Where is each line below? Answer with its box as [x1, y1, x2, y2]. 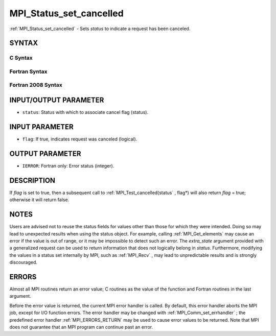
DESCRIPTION [9, 176, 56, 185]
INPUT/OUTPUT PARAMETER [9, 96, 104, 105]
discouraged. [9, 259, 38, 266]
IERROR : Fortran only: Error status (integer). [22, 162, 114, 169]
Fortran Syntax [9, 68, 48, 75]
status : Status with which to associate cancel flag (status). [22, 109, 148, 115]
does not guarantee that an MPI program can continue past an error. [9, 324, 153, 330]
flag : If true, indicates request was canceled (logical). [22, 136, 137, 142]
